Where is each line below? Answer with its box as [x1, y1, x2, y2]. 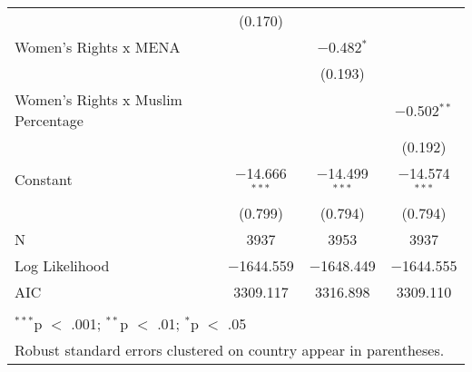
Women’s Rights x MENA [15, 36, 181, 57]
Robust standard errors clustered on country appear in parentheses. [15, 338, 445, 360]
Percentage [15, 110, 84, 131]
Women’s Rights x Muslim [15, 89, 182, 110]
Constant [15, 169, 73, 191]
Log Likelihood [15, 254, 110, 276]
